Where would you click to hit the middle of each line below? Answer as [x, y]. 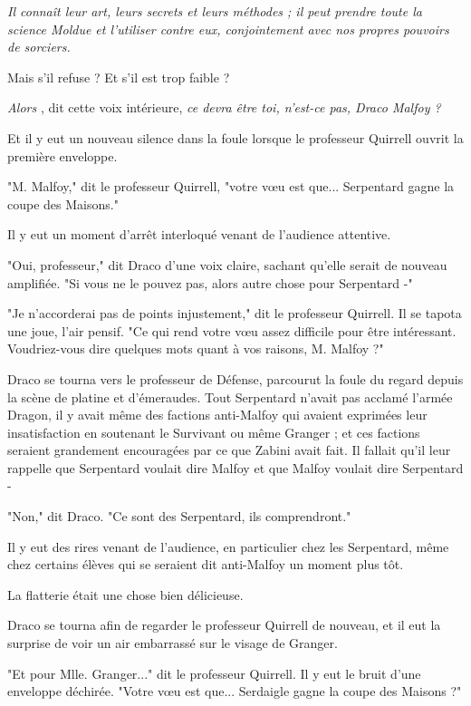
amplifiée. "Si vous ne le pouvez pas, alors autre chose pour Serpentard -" [210, 282]
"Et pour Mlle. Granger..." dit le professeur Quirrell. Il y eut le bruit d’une [214, 673]
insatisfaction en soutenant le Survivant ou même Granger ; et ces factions [214, 432]
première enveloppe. [62, 155]
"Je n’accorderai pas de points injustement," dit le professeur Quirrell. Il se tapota [235, 313]
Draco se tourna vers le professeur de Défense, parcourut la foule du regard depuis [235, 378]
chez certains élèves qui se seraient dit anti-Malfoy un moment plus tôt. [206, 564]
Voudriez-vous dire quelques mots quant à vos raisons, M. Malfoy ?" [196, 348]
